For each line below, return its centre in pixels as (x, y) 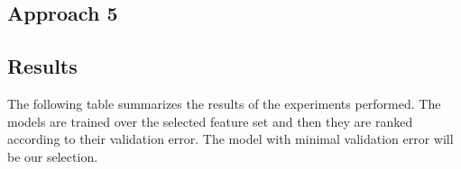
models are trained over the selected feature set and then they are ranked (210, 121)
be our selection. (53, 156)
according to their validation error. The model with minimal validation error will (230, 139)
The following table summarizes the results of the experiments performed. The (224, 103)
